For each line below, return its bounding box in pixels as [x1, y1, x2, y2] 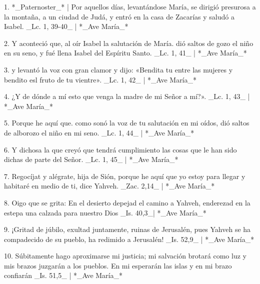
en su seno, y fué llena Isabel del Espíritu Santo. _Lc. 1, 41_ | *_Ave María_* [4, 47, 247, 58]
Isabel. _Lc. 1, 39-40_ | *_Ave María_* [4, 21, 128, 31]
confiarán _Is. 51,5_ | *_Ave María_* [4, 270, 122, 280]
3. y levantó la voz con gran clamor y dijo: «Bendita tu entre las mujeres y [4, 64, 233, 74]
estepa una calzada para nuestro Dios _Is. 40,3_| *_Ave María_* [4, 207, 206, 217]
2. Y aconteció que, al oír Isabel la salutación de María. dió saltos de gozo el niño [4, 37, 253, 48]
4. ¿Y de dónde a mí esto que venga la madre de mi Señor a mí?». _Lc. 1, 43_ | [4, 91, 250, 101]
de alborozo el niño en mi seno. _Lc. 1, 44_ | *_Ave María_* [4, 127, 194, 137]
